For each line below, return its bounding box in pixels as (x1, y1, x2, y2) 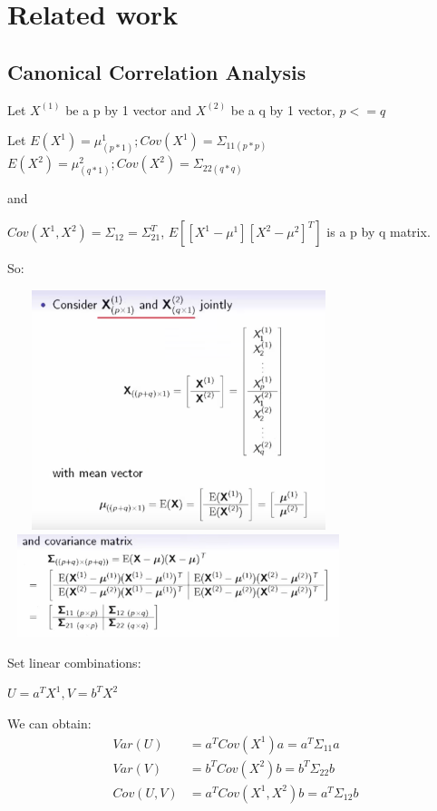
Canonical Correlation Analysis (7, 57, 306, 85)
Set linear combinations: (7, 652, 141, 671)
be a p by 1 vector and (65, 100, 192, 119)
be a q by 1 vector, (230, 100, 335, 119)
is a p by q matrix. (326, 222, 431, 241)
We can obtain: (7, 713, 92, 732)
